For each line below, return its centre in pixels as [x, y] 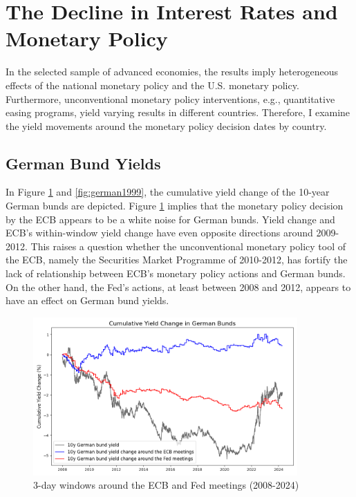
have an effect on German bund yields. [87, 300]
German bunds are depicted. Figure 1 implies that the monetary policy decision [175, 206]
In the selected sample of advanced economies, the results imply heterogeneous [172, 72]
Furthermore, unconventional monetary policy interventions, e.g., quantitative [170, 99]
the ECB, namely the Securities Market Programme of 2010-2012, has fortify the [177, 260]
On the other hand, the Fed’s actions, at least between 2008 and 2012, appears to [178, 287]
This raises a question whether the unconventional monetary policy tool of [188, 246]
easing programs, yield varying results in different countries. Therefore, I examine [178, 112]
